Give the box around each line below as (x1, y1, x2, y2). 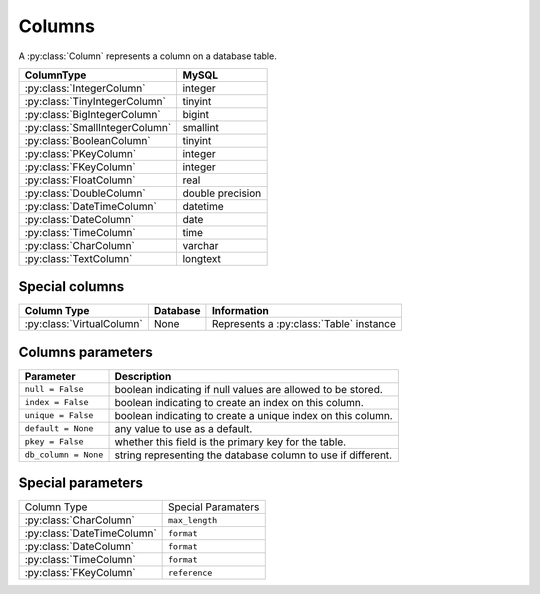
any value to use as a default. (114, 421, 253, 435)
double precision (182, 186, 262, 200)
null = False (24, 384, 84, 395)
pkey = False (24, 436, 84, 447)
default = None (24, 423, 94, 434)
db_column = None (24, 450, 104, 460)
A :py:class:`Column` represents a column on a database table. (18, 50, 277, 62)
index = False (24, 397, 89, 408)
